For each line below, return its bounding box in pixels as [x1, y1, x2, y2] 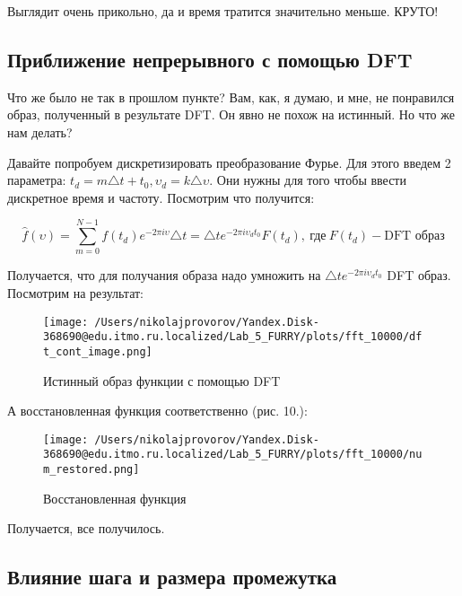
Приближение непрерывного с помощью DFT [7, 45, 413, 73]
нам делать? [7, 122, 73, 141]
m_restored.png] [43, 463, 140, 477]
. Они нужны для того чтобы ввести [209, 171, 406, 189]
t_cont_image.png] [43, 345, 153, 358]
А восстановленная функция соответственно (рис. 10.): [7, 401, 308, 420]
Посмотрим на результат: [7, 284, 144, 302]
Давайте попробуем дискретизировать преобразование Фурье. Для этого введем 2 [7, 153, 451, 171]
